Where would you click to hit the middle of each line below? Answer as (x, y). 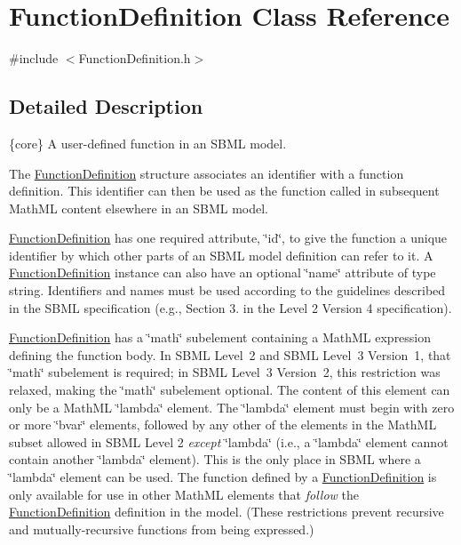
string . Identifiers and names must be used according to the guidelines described (227, 290)
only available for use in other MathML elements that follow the (184, 494)
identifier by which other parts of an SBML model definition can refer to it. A (221, 255)
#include (34, 58)
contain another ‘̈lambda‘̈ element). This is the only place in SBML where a (215, 459)
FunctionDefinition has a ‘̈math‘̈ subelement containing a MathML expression (220, 337)
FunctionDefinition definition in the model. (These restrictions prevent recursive (227, 512)
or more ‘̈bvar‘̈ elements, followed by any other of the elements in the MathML (223, 425)
